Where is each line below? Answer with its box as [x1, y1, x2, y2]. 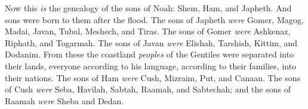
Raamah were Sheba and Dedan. [5, 94, 124, 107]
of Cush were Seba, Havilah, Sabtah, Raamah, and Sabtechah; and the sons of [5, 83, 291, 95]
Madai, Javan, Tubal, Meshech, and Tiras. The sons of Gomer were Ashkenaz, [5, 25, 291, 37]
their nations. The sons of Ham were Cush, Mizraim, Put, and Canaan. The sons [5, 71, 301, 84]
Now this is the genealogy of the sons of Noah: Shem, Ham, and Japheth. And [5, 2, 292, 14]
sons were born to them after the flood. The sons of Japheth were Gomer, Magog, [5, 13, 304, 25]
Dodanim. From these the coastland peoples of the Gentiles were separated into [5, 48, 294, 60]
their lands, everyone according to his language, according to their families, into [5, 59, 297, 72]
